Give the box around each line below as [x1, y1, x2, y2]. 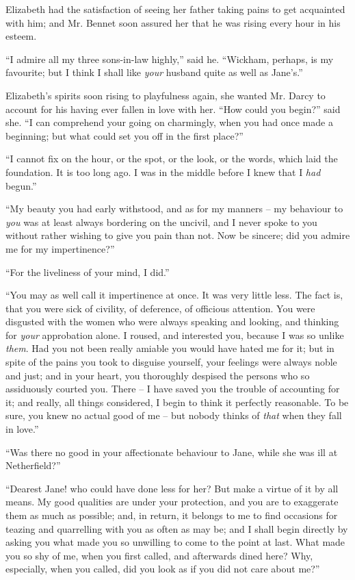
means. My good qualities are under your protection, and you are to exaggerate [5, 494, 339, 509]
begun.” [5, 178, 37, 192]
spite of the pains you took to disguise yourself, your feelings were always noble [5, 355, 337, 369]
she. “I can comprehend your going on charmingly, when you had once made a [5, 115, 333, 129]
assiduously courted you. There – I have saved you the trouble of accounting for [5, 381, 340, 396]
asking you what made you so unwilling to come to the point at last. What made [5, 535, 345, 549]
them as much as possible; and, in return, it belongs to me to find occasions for [5, 508, 338, 522]
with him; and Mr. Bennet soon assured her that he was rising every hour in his [5, 15, 341, 29]
